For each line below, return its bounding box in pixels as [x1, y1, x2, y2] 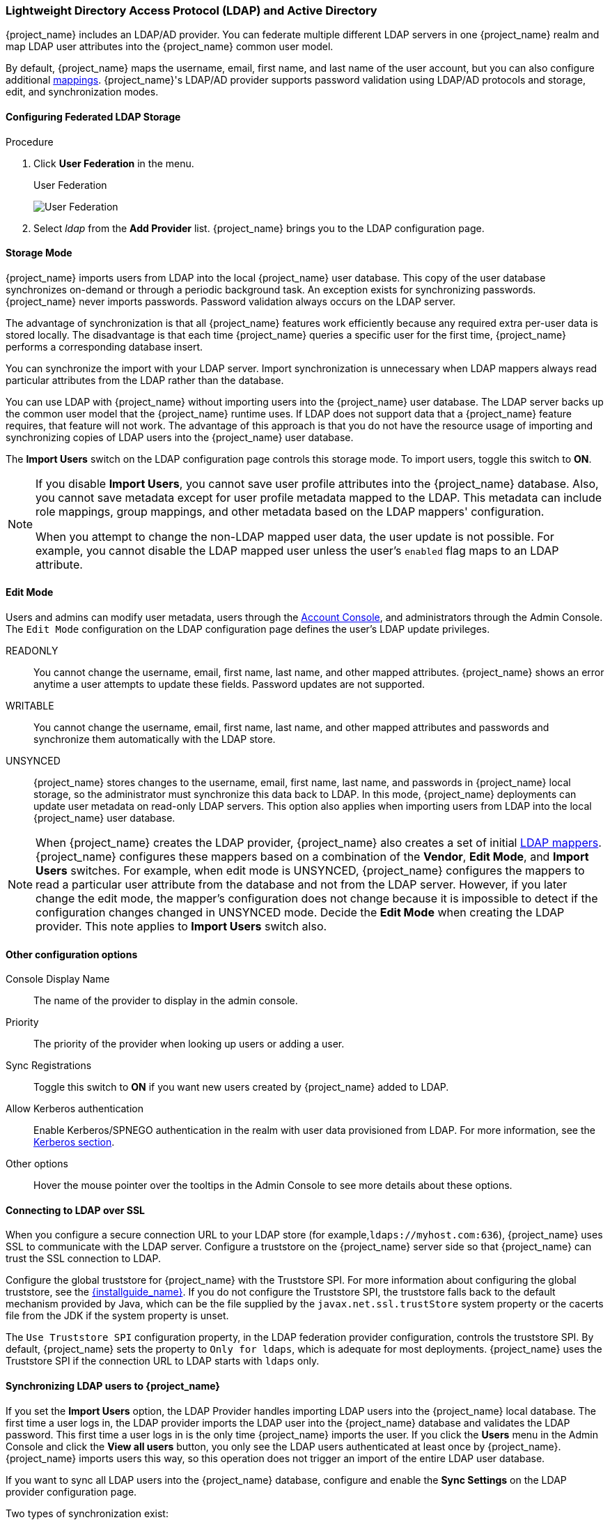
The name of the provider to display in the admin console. [33, 995, 298, 1007]
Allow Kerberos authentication [6, 1103, 144, 1115]
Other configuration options [6, 948, 138, 960]
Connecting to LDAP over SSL [6, 1204, 145, 1216]
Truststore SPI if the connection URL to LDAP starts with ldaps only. [6, 1355, 320, 1367]
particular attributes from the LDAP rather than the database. [6, 374, 284, 386]
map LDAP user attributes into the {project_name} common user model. [6, 40, 334, 53]
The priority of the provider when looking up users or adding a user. [33, 1038, 345, 1050]
